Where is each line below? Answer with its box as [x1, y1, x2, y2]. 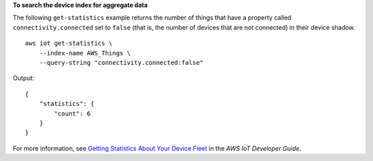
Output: [12, 74, 35, 82]
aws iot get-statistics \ [25, 39, 113, 48]
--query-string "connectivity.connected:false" [39, 59, 204, 66]
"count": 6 [54, 109, 91, 117]
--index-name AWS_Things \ [39, 49, 131, 57]
